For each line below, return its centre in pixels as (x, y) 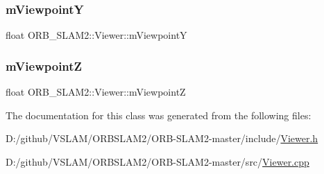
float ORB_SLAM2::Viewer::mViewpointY (96, 35)
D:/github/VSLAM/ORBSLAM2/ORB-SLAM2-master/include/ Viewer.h (162, 138)
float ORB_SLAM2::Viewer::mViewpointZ (96, 92)
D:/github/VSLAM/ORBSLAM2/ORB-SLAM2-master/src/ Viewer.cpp (157, 161)
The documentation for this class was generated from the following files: (159, 115)
